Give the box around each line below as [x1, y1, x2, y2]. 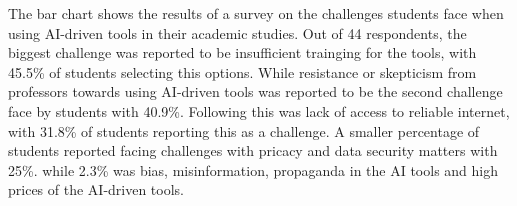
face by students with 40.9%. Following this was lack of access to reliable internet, [8, 100, 510, 121]
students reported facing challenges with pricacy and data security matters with [8, 140, 498, 161]
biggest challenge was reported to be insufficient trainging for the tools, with [8, 42, 477, 63]
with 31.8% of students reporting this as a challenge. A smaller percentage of [8, 120, 480, 141]
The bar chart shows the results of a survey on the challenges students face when [8, 3, 504, 23]
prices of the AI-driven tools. [8, 179, 185, 200]
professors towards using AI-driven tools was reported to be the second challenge [8, 81, 503, 102]
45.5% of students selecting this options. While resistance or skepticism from [8, 61, 477, 82]
